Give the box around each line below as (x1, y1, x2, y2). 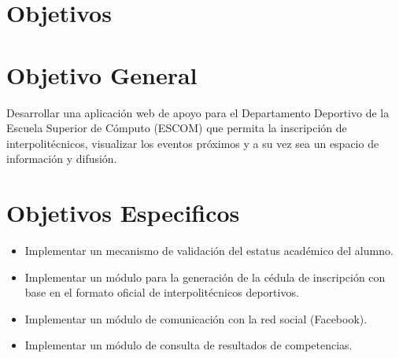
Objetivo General (6, 58, 198, 90)
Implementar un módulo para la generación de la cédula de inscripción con (24, 268, 386, 285)
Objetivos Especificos (6, 197, 240, 229)
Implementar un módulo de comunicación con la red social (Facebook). (24, 310, 368, 327)
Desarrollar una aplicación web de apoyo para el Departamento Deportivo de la (6, 104, 390, 120)
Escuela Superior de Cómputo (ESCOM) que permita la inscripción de (6, 120, 347, 136)
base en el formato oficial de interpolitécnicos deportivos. (24, 284, 299, 301)
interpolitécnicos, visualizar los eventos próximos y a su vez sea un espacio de (6, 135, 379, 151)
